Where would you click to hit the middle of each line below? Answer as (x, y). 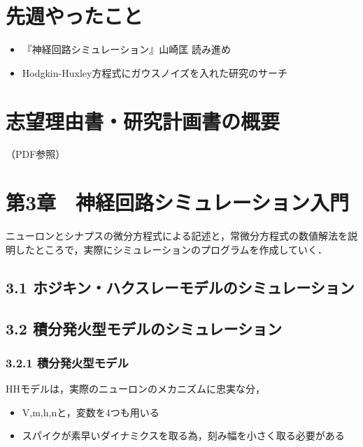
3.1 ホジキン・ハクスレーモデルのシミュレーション (180, 287)
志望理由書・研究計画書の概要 (143, 120)
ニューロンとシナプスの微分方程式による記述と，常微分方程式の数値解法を (177, 236)
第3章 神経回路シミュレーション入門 (177, 202)
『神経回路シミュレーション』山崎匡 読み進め (126, 49)
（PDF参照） (36, 154)
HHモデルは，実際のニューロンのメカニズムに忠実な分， (135, 389)
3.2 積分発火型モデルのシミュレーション (144, 328)
